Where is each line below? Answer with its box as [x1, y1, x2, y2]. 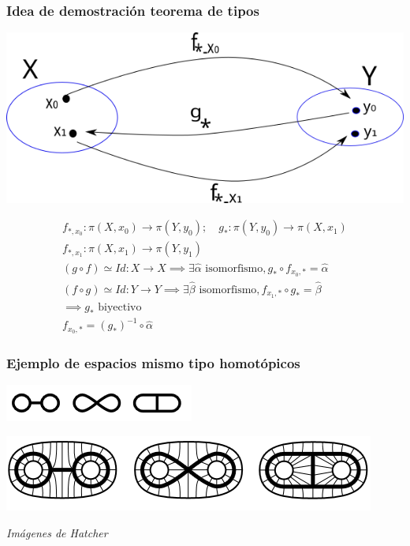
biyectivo [98, 301, 142, 313]
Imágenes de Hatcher [6, 524, 108, 540]
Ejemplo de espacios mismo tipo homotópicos [6, 353, 300, 373]
